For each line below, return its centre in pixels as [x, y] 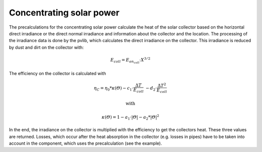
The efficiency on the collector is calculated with [57, 73]
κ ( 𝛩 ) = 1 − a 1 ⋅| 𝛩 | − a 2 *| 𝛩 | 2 [131, 117]
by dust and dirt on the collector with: [47, 47]
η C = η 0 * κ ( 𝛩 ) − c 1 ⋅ [114, 89]
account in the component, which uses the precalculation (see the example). [85, 143]
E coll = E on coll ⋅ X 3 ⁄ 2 [130, 60]
